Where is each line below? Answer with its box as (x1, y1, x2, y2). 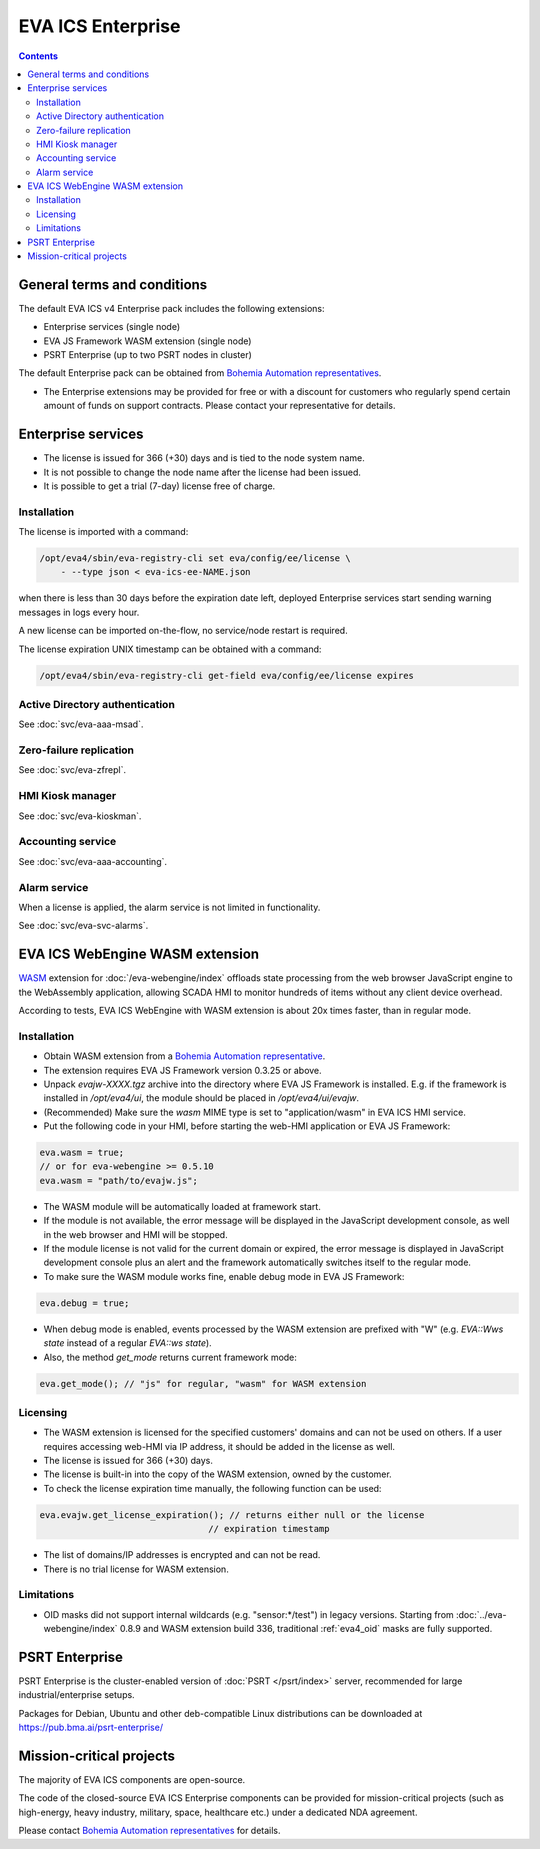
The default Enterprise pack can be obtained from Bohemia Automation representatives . (18, 367, 382, 379)
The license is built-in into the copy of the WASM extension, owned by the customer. (43, 1468, 392, 1480)
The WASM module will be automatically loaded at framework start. (43, 1200, 322, 1212)
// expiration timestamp (208, 1523, 330, 1535)
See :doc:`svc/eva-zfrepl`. (18, 764, 127, 776)
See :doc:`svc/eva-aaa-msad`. (18, 718, 144, 730)
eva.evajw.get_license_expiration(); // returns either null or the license (39, 1509, 425, 1520)
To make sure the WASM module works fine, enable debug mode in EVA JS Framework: (43, 1270, 405, 1282)
